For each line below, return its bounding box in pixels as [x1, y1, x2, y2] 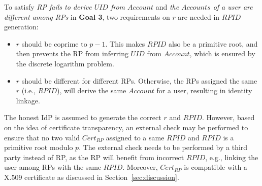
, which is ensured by [189, 48, 255, 59]
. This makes [105, 38, 145, 49]
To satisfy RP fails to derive [4, 2, 92, 12]
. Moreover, [122, 162, 158, 172]
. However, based [202, 112, 255, 123]
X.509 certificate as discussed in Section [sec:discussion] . [4, 171, 179, 182]
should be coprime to [21, 38, 87, 49]
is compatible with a [184, 162, 247, 172]
